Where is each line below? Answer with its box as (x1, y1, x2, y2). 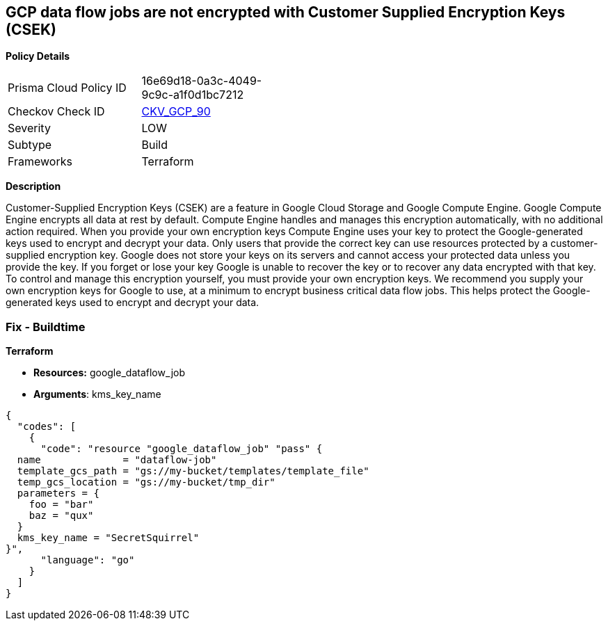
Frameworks (8, 154, 72, 169)
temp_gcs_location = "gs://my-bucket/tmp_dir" (17, 476, 275, 488)
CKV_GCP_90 (141, 104, 211, 119)
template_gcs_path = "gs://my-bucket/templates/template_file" (17, 465, 369, 477)
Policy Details (6, 50, 70, 63)
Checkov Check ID (8, 104, 105, 119)
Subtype (8, 138, 52, 152)
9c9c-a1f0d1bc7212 (141, 88, 244, 102)
